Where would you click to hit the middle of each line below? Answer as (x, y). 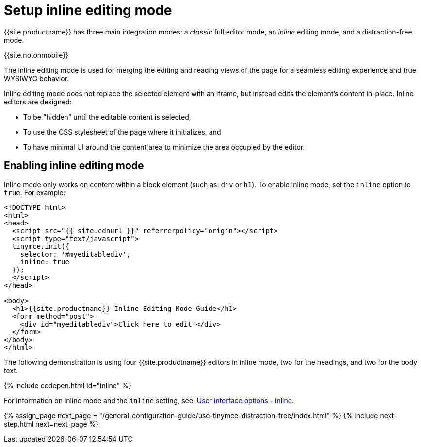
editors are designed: (38, 102)
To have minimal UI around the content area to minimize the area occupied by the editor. (164, 147)
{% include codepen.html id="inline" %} (68, 385)
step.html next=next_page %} (51, 424)
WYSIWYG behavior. (36, 78)
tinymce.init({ (40, 246)
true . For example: (35, 192)
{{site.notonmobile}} (36, 55)
